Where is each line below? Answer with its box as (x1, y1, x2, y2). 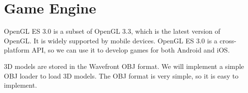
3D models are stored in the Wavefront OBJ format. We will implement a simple (4, 61, 244, 71)
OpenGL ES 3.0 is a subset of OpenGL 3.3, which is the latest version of (4, 26, 220, 36)
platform (4, 45, 30, 55)
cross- (219, 35, 236, 45)
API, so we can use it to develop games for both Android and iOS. (32, 45, 230, 55)
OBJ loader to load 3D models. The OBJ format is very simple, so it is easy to (4, 70, 239, 80)
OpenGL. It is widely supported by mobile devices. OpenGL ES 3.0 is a (4, 35, 217, 45)
